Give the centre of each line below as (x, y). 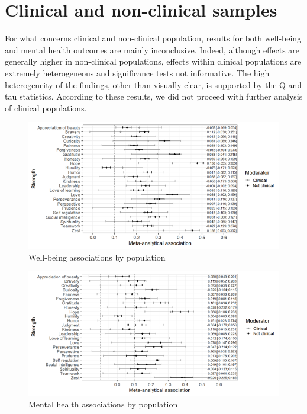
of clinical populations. (46, 107)
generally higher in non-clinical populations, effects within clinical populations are (153, 61)
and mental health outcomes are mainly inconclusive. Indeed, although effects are (152, 49)
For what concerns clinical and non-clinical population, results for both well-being (153, 38)
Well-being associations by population (97, 257)
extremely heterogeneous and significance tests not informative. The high (137, 73)
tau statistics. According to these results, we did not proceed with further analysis (154, 96)
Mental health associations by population (103, 404)
